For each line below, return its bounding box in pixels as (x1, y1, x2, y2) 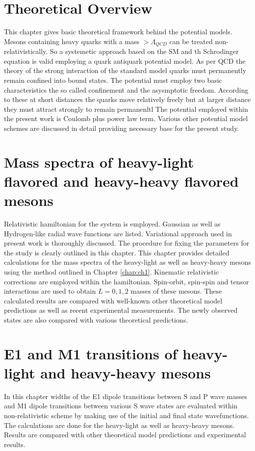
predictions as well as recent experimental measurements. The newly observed (4, 305, 238, 315)
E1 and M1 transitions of (4, 343, 178, 363)
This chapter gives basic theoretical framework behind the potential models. (4, 26, 232, 37)
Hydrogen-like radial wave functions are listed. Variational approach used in (4, 228, 232, 238)
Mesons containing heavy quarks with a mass (4, 36, 140, 46)
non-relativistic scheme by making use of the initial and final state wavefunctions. (4, 410, 249, 421)
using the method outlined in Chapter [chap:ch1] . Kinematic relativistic (4, 266, 219, 276)
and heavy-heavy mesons (40, 362, 211, 382)
